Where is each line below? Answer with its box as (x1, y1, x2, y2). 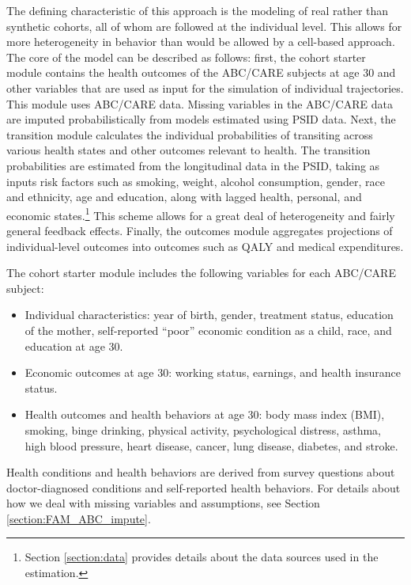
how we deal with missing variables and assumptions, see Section (6, 495, 320, 511)
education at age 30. (25, 337, 123, 354)
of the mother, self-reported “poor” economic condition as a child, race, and (25, 321, 392, 338)
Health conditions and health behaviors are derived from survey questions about (6, 464, 395, 481)
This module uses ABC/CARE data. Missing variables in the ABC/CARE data (6, 95, 393, 112)
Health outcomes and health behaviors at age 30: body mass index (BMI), (25, 406, 385, 423)
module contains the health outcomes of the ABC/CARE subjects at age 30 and (6, 64, 396, 81)
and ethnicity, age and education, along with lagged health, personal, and (6, 188, 362, 205)
